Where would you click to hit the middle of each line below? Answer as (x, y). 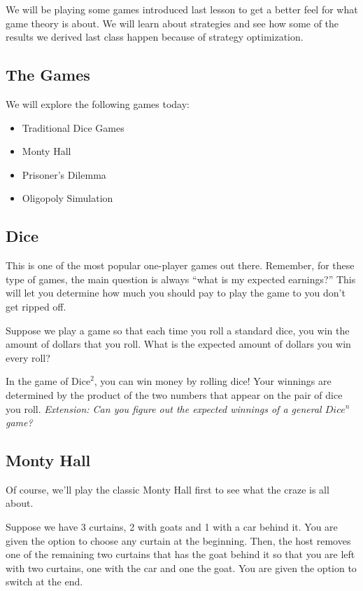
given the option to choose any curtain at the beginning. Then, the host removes (178, 540)
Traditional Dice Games (73, 127)
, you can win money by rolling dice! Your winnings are (213, 381)
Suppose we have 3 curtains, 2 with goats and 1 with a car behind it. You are (172, 527)
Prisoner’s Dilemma (64, 174)
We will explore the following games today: (98, 103)
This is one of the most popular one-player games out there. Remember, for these (180, 265)
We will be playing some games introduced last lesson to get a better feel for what (182, 9)
